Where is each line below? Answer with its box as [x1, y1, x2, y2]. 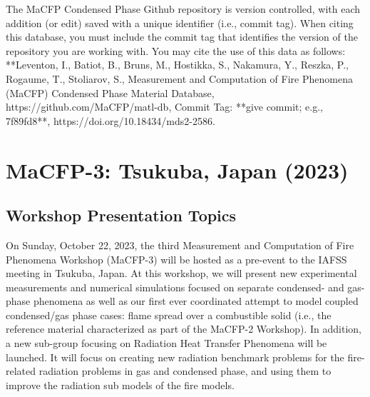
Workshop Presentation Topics [6, 204, 237, 226]
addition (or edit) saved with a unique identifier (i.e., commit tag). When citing [6, 15, 354, 30]
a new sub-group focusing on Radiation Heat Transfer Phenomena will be [6, 336, 327, 351]
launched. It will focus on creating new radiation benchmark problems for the [6, 349, 344, 364]
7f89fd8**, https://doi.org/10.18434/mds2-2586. [6, 113, 215, 128]
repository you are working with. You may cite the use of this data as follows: [6, 43, 346, 58]
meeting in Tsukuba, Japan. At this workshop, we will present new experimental [6, 266, 357, 281]
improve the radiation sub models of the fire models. [6, 377, 235, 392]
